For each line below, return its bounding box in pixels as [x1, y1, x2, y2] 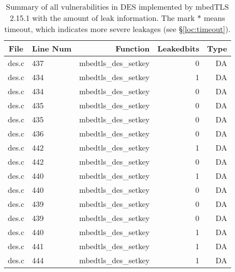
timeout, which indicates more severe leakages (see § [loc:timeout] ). [4, 23, 231, 34]
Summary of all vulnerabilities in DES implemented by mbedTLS [6, 1, 229, 12]
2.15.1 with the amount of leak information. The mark [10, 12, 195, 23]
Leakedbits [157, 43, 199, 54]
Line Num [32, 43, 72, 54]
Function [115, 43, 150, 54]
